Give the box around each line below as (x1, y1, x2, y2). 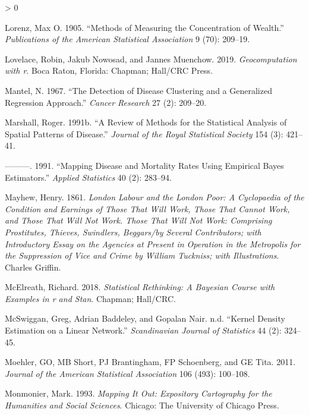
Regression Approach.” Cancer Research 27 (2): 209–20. (5, 96, 207, 108)
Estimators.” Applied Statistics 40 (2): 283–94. (5, 171, 172, 183)
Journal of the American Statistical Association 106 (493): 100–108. (5, 367, 250, 379)
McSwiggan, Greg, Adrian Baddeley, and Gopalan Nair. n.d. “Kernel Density (5, 312, 285, 325)
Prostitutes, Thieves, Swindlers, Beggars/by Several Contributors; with (5, 225, 261, 238)
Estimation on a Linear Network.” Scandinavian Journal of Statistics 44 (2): (5, 324, 282, 337)
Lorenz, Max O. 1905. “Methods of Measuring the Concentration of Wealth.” (5, 21, 284, 33)
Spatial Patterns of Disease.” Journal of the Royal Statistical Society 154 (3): (5, 127, 283, 140)
